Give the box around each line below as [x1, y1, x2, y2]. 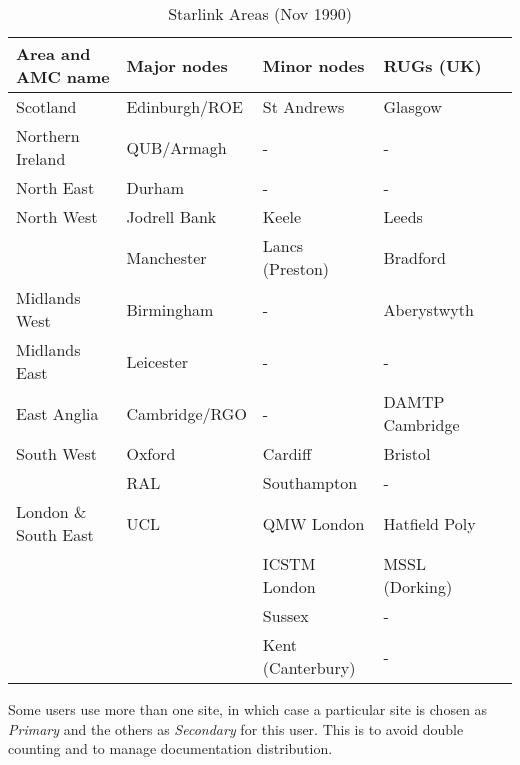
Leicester [126, 349, 189, 373]
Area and [16, 42, 91, 65]
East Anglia [16, 401, 99, 425]
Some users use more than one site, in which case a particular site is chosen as [8, 699, 488, 719]
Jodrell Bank [126, 205, 217, 228]
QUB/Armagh [126, 135, 227, 159]
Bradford [383, 245, 446, 269]
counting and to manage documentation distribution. [8, 738, 333, 759]
